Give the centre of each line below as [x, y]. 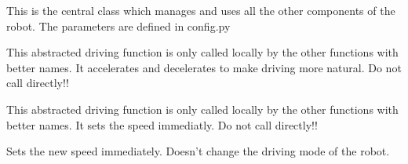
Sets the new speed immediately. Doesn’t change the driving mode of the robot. [198, 151]
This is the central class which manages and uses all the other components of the [201, 10]
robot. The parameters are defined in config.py [118, 26]
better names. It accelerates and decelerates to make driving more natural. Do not [204, 67]
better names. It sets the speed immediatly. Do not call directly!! [162, 124]
